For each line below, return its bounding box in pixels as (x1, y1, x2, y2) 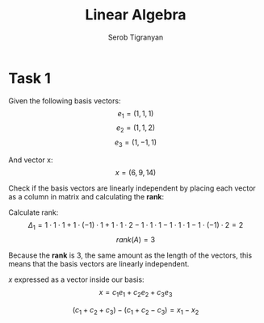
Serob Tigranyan (107, 32, 164, 42)
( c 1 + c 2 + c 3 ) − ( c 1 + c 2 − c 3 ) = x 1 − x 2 (72, 304, 199, 317)
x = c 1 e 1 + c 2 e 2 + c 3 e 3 (98, 287, 173, 299)
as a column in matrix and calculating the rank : (8, 192, 165, 202)
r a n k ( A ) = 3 (115, 234, 156, 244)
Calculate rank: (8, 208, 59, 217)
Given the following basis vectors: (8, 95, 121, 106)
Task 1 (8, 69, 51, 87)
